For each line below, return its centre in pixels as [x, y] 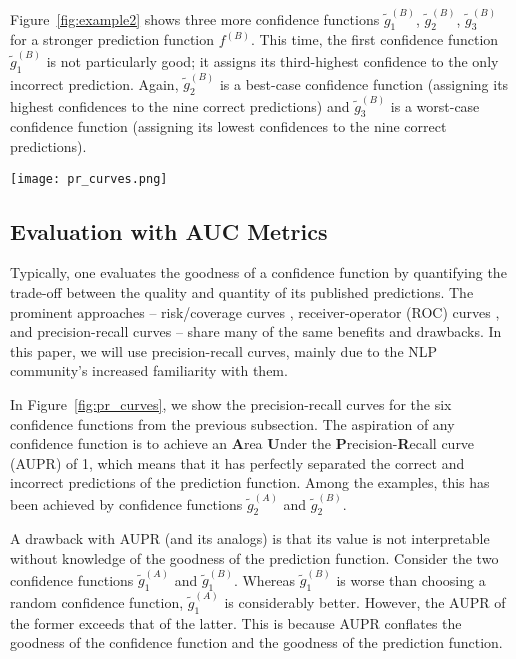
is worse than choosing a [411, 579]
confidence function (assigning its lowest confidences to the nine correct [228, 126]
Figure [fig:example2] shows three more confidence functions [195, 18]
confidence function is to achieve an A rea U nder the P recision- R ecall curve [242, 443]
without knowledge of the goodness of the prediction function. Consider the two [254, 558]
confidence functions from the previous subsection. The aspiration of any [232, 423]
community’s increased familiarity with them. [149, 370]
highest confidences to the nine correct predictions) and [180, 105]
